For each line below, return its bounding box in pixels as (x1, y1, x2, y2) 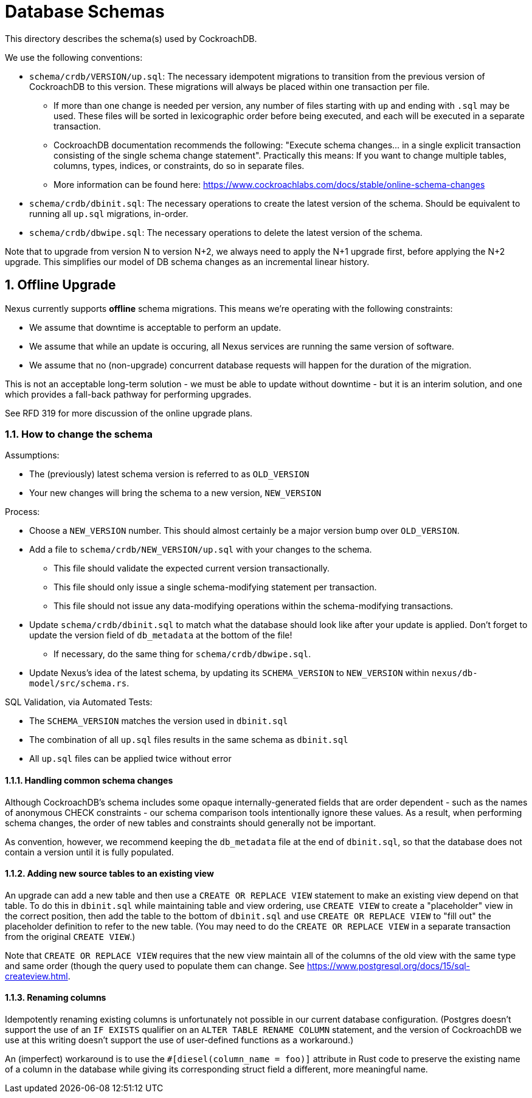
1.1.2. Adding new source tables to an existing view (5, 868, 214, 879)
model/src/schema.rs (29, 678, 127, 689)
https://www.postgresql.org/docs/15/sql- (306, 960, 471, 971)
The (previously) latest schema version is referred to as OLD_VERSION (29, 469, 309, 480)
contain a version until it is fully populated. (5, 846, 174, 857)
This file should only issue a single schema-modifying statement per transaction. (54, 582, 377, 593)
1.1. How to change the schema (5, 427, 153, 440)
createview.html (5, 970, 68, 981)
